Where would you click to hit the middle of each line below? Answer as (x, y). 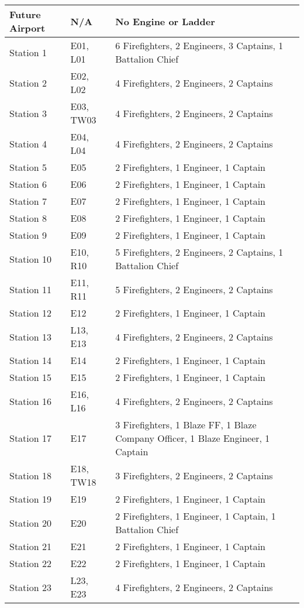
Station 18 (31, 475)
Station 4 (28, 143)
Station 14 (31, 360)
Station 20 (31, 523)
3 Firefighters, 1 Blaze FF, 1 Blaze (186, 425)
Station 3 (28, 113)
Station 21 (31, 546)
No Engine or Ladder (165, 21)
